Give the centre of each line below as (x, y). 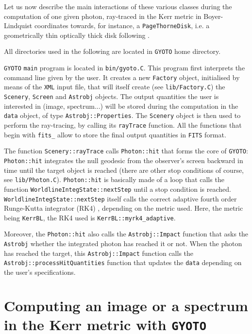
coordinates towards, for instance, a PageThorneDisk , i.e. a (122, 25)
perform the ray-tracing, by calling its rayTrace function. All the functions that (123, 125)
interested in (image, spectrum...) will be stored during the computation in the (121, 106)
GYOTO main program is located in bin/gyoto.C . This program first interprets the (125, 68)
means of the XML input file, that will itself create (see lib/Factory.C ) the (115, 87)
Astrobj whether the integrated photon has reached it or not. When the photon (123, 243)
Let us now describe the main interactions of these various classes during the (118, 6)
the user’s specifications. (40, 272)
